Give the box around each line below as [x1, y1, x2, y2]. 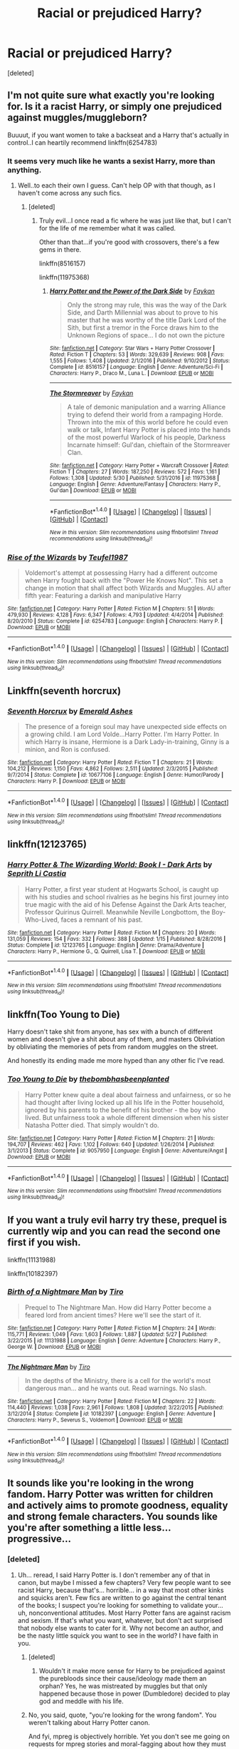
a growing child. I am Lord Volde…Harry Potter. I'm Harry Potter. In [24, 730, 219, 738]
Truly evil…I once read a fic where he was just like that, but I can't [38, 216, 231, 225]
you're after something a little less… [7, 1521, 171, 1534]
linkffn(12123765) [7, 838, 87, 850]
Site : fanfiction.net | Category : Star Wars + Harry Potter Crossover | [49, 345, 216, 352]
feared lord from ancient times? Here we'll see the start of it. [24, 1310, 201, 1319]
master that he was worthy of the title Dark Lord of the [67, 316, 227, 325]
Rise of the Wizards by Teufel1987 [7, 552, 128, 562]
